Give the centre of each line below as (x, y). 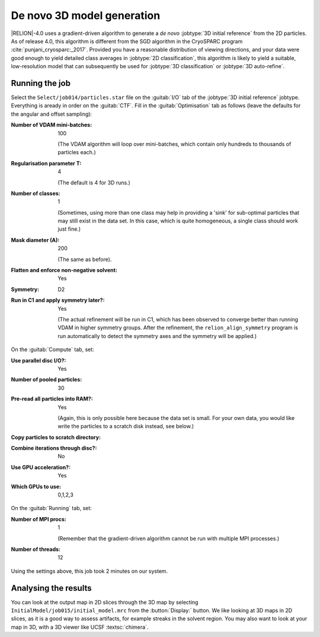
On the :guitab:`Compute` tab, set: (52, 349)
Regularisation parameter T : (46, 163)
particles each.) (77, 152)
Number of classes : (36, 193)
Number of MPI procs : (39, 519)
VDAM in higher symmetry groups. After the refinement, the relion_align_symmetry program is (178, 328)
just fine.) (69, 229)
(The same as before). (85, 259)
